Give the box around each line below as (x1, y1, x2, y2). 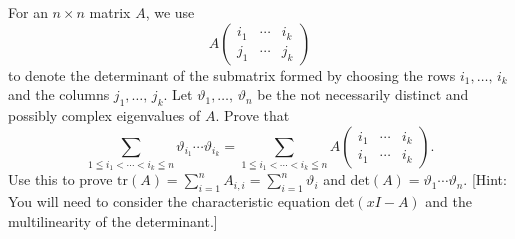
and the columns (8, 84, 110, 105)
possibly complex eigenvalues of (8, 104, 201, 125)
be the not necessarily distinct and (257, 84, 469, 105)
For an (8, 2, 48, 22)
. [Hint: (463, 169, 507, 190)
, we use (145, 2, 195, 22)
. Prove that (215, 104, 290, 125)
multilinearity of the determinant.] (8, 210, 218, 231)
